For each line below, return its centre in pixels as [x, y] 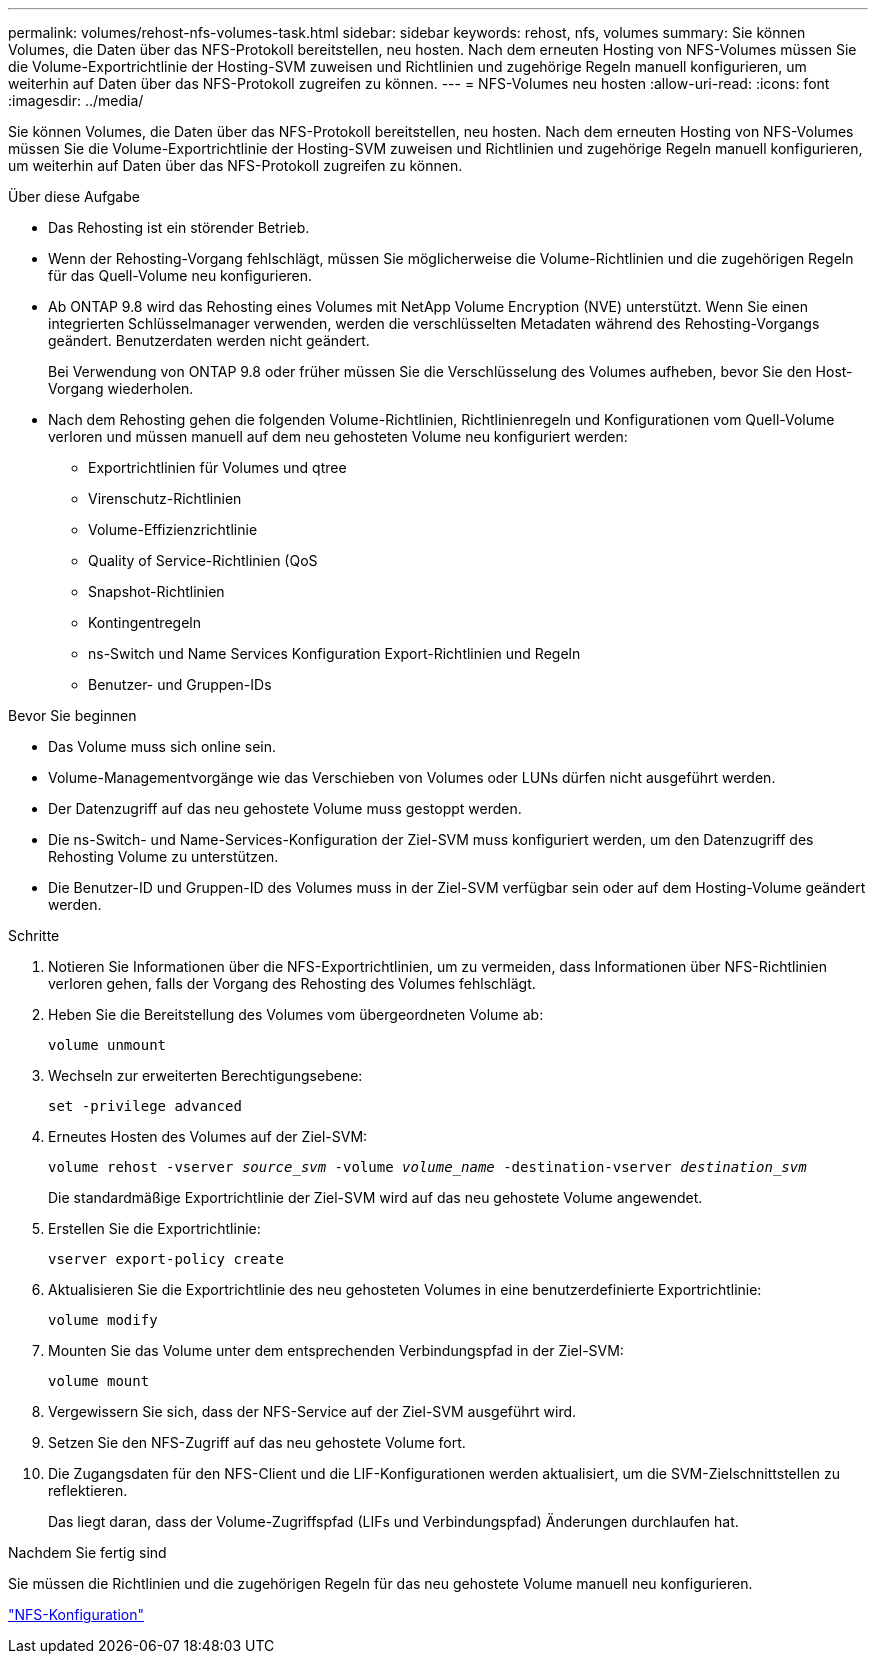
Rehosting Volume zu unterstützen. [163, 856]
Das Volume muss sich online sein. [162, 746]
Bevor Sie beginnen [72, 715]
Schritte [34, 935]
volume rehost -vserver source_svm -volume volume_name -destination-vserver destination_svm [427, 1167]
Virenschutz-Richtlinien [165, 498]
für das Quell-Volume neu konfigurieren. [180, 275]
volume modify [103, 1320]
